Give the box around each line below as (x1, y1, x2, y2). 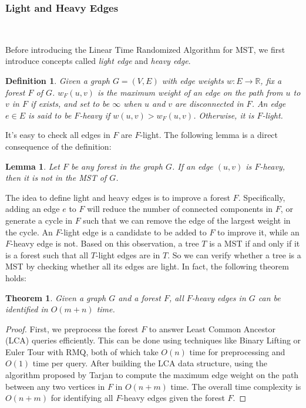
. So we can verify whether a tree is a (167, 248, 301, 261)
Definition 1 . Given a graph (5, 75, 110, 86)
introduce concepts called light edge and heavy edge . (5, 55, 191, 67)
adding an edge (5, 203, 60, 215)
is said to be (28, 109, 72, 121)
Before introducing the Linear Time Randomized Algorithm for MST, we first (5, 43, 285, 55)
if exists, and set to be (31, 97, 110, 110)
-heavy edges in (191, 291, 246, 304)
